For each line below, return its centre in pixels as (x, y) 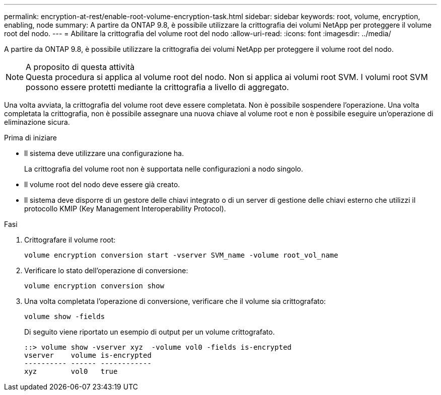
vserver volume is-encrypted (88, 355)
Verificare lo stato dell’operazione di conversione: (106, 270)
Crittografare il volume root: (70, 240)
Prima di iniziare (30, 138)
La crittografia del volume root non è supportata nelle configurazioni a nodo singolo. (164, 169)
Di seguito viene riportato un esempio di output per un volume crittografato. (150, 332)
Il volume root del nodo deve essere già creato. (102, 184)
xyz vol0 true (71, 371)
